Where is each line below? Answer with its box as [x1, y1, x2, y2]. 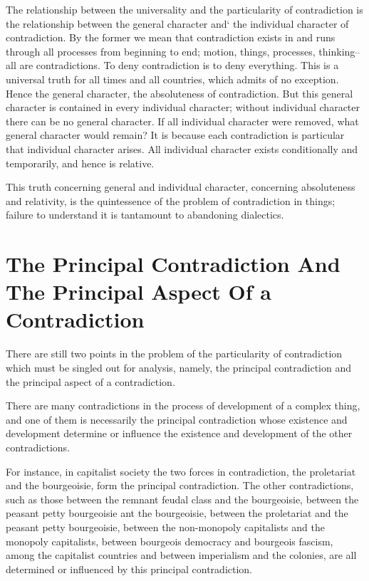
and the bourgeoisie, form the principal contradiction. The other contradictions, [6, 478, 354, 493]
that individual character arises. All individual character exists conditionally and [6, 141, 358, 156]
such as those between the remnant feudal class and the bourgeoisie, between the [6, 491, 359, 506]
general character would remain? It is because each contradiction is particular [6, 127, 345, 142]
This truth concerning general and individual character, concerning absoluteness [6, 179, 355, 194]
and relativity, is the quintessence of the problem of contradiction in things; [6, 193, 336, 208]
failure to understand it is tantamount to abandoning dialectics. [6, 207, 284, 222]
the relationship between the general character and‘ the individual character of [6, 16, 349, 31]
